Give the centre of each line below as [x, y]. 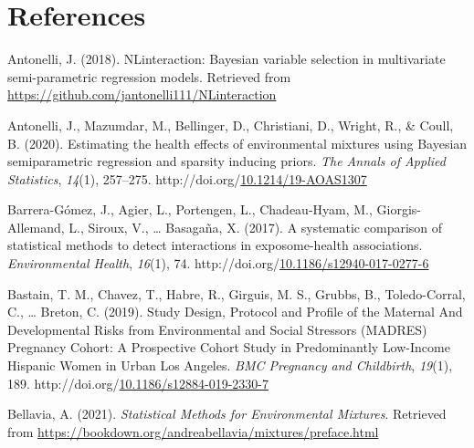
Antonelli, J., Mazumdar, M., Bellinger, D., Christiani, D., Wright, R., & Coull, [231, 125]
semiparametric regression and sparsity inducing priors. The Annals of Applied [226, 161]
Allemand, [36, 227]
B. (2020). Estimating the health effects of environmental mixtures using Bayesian [237, 143]
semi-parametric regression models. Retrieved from [149, 76]
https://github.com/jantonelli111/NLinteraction [142, 94]
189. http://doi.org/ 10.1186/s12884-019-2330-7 [138, 383]
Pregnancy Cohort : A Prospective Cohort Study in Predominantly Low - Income [229, 347]
